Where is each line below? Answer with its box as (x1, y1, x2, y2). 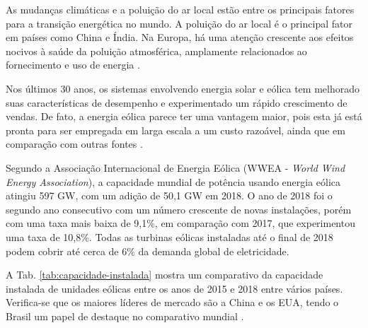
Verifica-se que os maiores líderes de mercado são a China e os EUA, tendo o (6, 295, 339, 310)
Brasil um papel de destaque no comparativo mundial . (6, 308, 244, 323)
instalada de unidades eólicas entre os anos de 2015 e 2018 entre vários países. (6, 281, 343, 295)
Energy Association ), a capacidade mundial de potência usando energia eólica (6, 174, 341, 189)
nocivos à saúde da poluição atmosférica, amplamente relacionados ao (6, 43, 307, 58)
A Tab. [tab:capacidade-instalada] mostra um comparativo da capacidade (6, 267, 323, 282)
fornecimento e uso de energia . (6, 57, 140, 72)
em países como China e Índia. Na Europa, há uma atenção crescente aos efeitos (6, 30, 354, 45)
